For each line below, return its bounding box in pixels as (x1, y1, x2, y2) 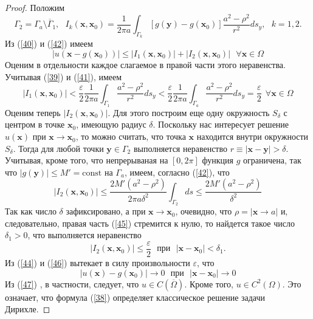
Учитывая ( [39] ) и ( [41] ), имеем (5, 70, 122, 83)
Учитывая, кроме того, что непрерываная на (5, 154, 168, 166)
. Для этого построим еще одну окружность (108, 106, 270, 118)
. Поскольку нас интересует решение (153, 118, 289, 131)
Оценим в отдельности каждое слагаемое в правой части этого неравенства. (5, 58, 286, 70)
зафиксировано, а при (66, 205, 146, 218)
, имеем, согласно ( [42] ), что (124, 165, 230, 178)
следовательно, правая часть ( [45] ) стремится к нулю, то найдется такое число (5, 216, 295, 229)
